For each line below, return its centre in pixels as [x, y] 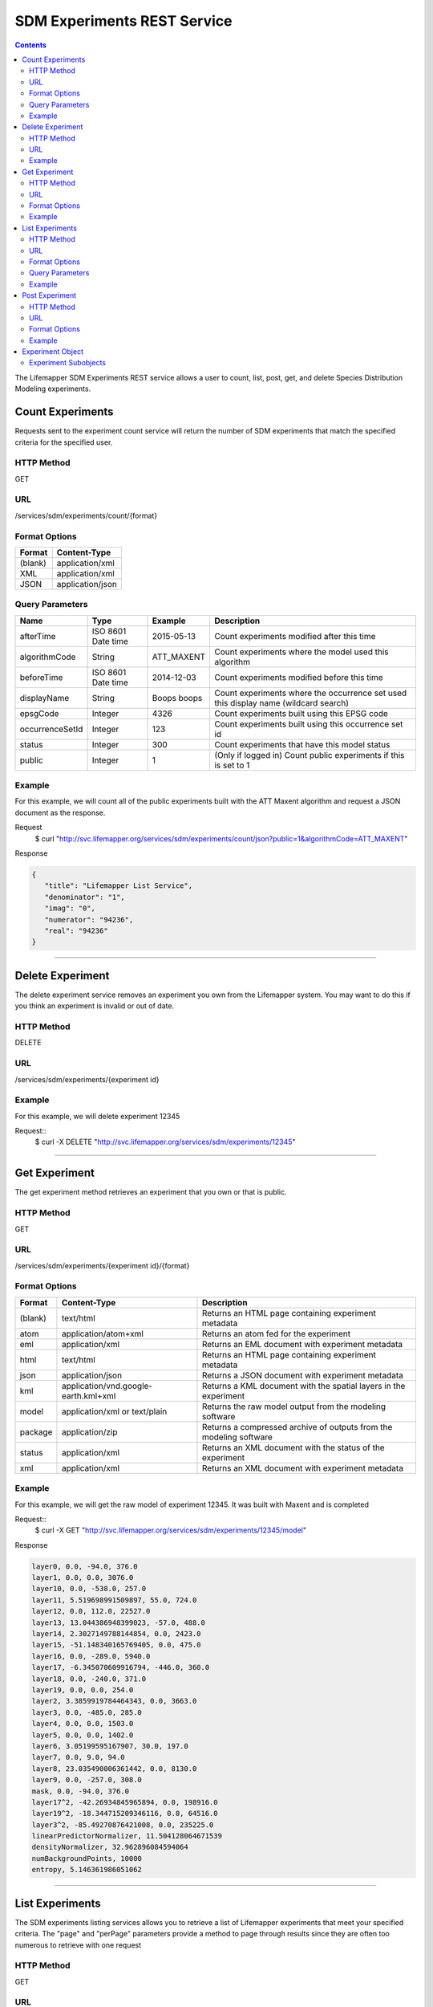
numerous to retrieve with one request [78, 1945]
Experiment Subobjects [67, 363]
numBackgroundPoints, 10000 [87, 1858]
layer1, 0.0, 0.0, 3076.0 [83, 1578]
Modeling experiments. [53, 389]
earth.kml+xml [89, 1395]
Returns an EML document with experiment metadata [302, 1344]
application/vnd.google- [107, 1386]
